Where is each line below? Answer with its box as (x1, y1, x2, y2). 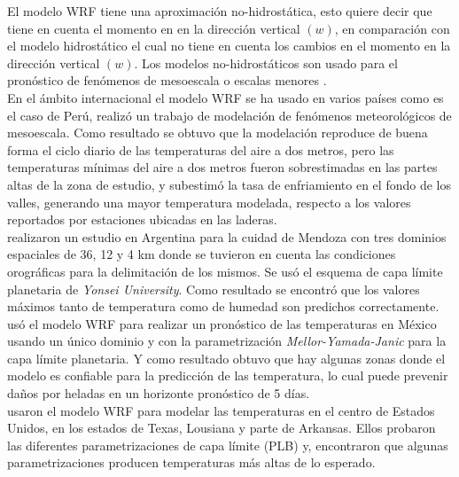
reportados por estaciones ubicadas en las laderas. (7, 210, 277, 229)
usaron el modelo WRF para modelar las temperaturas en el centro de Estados (7, 401, 435, 419)
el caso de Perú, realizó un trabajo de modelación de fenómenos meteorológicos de (7, 106, 452, 124)
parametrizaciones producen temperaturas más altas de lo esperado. (7, 453, 376, 472)
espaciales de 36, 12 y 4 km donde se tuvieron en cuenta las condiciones (7, 245, 396, 263)
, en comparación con (334, 19, 450, 37)
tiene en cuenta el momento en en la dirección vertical (7, 19, 300, 37)
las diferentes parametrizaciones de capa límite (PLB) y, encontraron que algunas (7, 435, 448, 454)
